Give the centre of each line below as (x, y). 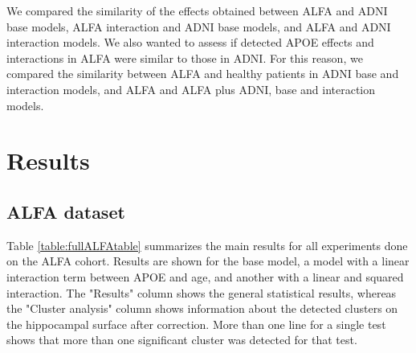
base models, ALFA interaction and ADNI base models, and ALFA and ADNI (199, 26)
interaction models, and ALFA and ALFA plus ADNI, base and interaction (191, 89)
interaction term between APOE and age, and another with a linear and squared (205, 276)
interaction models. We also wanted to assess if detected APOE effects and (190, 42)
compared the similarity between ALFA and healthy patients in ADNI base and (203, 74)
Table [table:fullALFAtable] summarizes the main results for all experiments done (207, 245)
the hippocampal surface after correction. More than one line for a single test (196, 324)
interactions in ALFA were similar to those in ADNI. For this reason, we (185, 57)
